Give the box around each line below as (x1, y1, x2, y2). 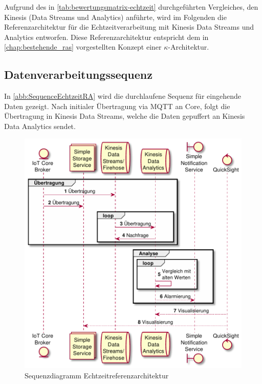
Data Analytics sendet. (4, 120, 76, 131)
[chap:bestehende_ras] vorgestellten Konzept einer (4, 41, 162, 52)
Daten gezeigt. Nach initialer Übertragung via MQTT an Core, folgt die (4, 100, 230, 111)
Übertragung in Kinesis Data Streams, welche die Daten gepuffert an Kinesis (4, 111, 245, 121)
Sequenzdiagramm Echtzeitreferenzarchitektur (25, 370, 169, 380)
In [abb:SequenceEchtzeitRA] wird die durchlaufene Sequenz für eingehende (4, 91, 241, 101)
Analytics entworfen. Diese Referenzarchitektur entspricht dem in (4, 31, 209, 42)
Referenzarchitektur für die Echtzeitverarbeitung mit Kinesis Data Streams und (4, 22, 254, 32)
